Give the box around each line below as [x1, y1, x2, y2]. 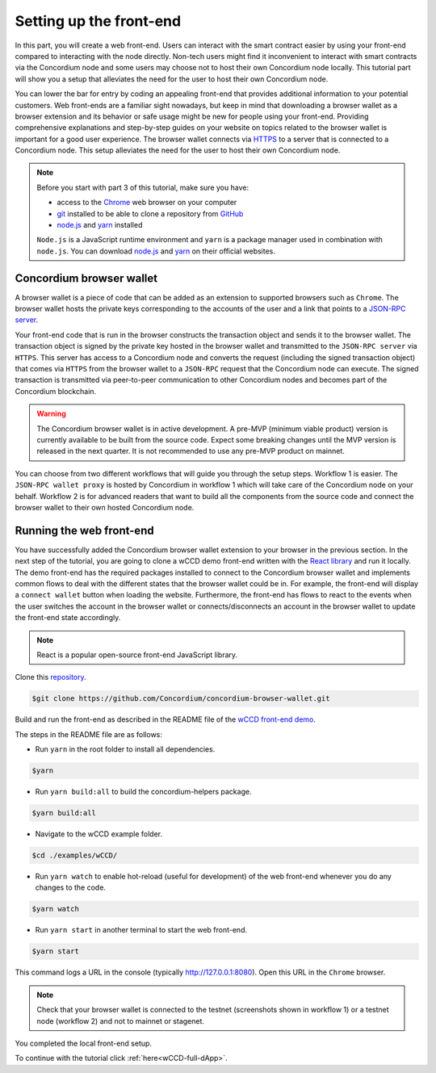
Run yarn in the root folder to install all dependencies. [35, 744, 216, 754]
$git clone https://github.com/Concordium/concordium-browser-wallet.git [31, 694, 330, 703]
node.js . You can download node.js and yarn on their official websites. [36, 246, 276, 256]
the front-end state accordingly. [15, 613, 121, 622]
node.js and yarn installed [57, 220, 143, 230]
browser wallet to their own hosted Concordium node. [15, 502, 195, 512]
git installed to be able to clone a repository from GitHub [57, 208, 244, 218]
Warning [36, 409, 66, 419]
